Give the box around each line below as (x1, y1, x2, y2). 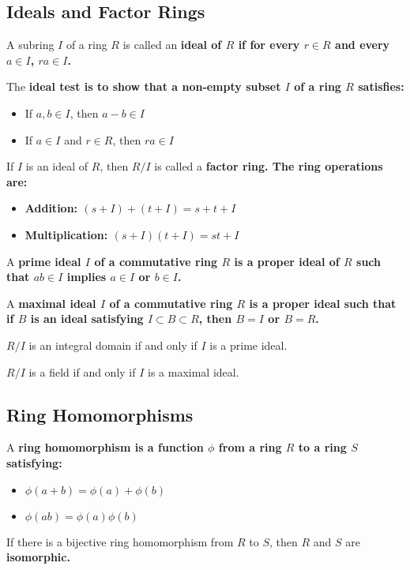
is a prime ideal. (209, 336, 288, 353)
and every (335, 36, 390, 53)
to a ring (298, 439, 347, 456)
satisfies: (358, 78, 404, 95)
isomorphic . (6, 549, 70, 565)
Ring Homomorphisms (6, 402, 194, 426)
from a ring (218, 439, 282, 456)
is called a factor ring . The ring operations (154, 158, 383, 174)
